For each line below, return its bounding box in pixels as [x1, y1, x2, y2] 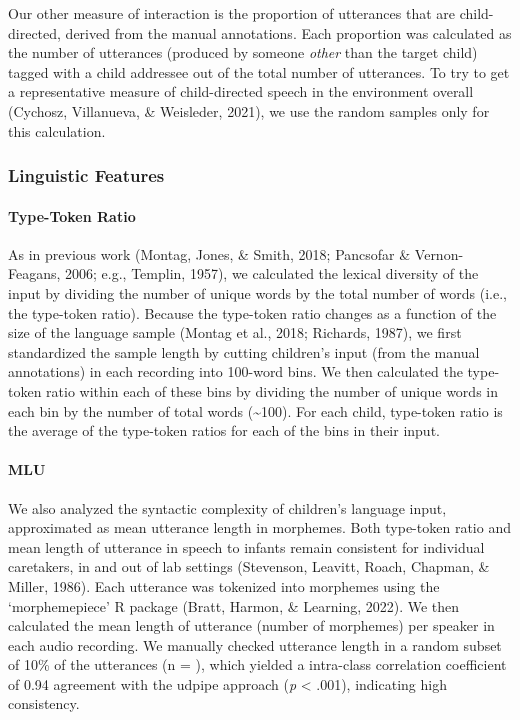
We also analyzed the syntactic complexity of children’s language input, [8, 497, 447, 518]
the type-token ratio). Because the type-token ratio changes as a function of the [8, 302, 497, 323]
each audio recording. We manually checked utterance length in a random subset [8, 634, 502, 655]
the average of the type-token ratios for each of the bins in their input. [8, 420, 440, 441]
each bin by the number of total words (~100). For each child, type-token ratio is [8, 400, 503, 421]
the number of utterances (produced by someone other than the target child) [8, 42, 478, 63]
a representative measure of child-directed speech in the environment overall [8, 81, 474, 102]
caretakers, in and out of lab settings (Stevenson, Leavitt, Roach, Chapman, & [8, 556, 490, 577]
